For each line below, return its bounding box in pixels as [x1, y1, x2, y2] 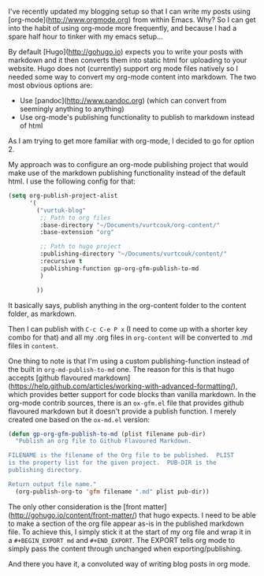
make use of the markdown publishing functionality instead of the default [8, 169, 246, 177]
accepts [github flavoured [8, 373, 92, 382]
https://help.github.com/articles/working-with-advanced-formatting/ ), [10, 381, 238, 391]
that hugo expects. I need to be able [139, 510, 256, 519]
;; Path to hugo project [39, 243, 122, 251]
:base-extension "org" [39, 229, 114, 236]
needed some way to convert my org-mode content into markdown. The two [8, 72, 257, 81]
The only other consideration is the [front [8, 502, 142, 511]
